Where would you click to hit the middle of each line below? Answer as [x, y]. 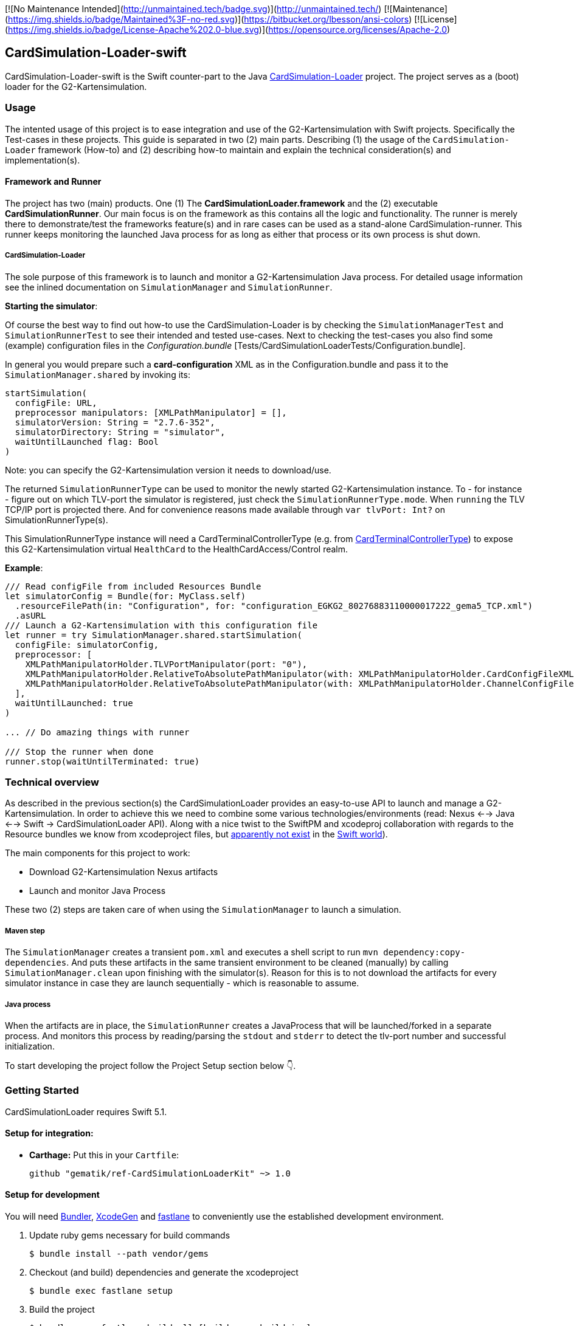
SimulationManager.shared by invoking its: [98, 374]
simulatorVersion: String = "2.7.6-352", [115, 422]
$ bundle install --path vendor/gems [119, 1254]
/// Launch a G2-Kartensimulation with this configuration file [161, 625]
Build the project [62, 1310]
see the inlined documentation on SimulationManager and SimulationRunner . [169, 287]
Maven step [25, 931]
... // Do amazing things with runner [97, 732]
